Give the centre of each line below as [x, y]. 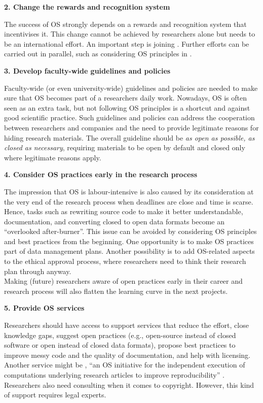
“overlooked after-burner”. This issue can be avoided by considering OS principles [130, 231]
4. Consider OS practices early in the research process [101, 174]
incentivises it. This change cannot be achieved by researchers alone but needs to [130, 34]
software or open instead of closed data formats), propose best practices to [120, 345]
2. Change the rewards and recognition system [87, 7]
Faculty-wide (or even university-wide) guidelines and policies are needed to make [131, 88]
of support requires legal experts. [55, 395]
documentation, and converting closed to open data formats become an [115, 221]
